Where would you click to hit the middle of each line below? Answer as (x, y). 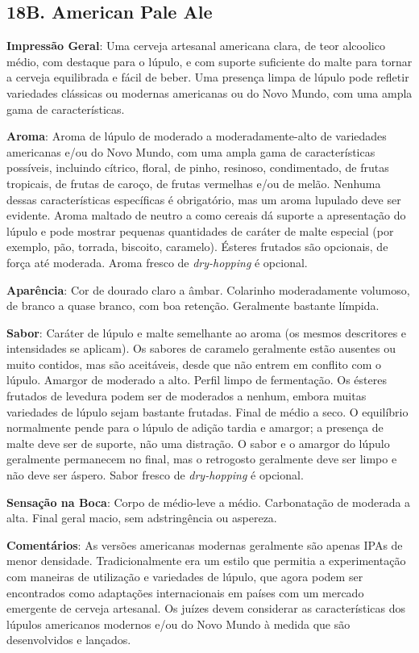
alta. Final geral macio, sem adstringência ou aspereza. (142, 518)
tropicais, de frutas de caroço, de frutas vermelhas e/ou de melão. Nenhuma (194, 183)
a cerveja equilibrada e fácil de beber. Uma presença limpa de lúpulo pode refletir (208, 77)
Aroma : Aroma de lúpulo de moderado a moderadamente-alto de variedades (197, 136)
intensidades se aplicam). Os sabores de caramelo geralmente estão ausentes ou (201, 348)
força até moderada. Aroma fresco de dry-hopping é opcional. (157, 262)
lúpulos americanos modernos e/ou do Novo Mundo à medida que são (178, 624)
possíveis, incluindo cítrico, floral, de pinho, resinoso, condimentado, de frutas (198, 167)
